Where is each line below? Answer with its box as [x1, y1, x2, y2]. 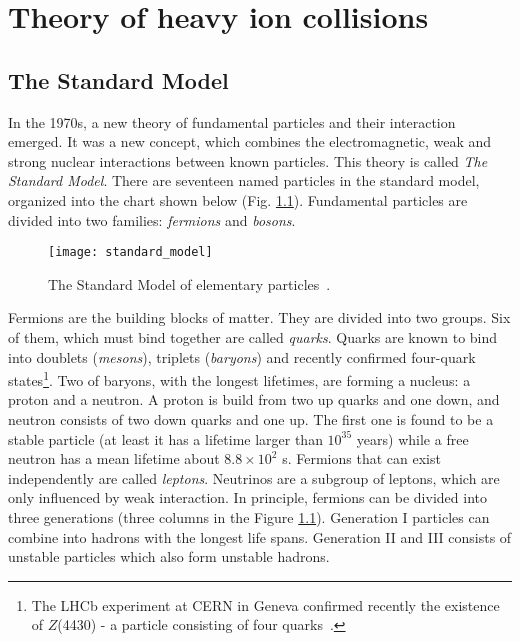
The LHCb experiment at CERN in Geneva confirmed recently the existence [31, 594, 500, 615]
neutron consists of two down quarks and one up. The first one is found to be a [8, 409, 494, 430]
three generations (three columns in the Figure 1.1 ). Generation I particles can [8, 506, 490, 527]
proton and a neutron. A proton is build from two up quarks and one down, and [8, 389, 500, 410]
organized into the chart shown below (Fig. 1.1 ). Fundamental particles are [8, 189, 468, 210]
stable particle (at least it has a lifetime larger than [8, 428, 323, 449]
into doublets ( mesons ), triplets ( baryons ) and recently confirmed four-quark [8, 346, 476, 367]
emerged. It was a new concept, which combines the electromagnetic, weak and [8, 131, 492, 152]
